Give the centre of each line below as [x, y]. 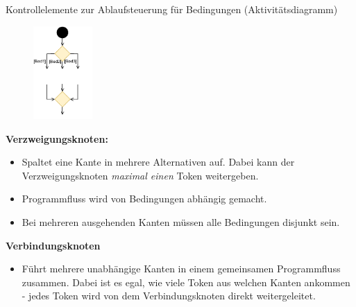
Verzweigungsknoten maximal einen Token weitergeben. [140, 175]
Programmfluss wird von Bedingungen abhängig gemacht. [144, 199]
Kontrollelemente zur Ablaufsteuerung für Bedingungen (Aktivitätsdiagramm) [172, 9]
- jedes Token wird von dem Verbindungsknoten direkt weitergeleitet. [169, 296]
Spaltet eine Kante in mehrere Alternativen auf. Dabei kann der [158, 162]
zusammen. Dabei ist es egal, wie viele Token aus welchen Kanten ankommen [186, 282]
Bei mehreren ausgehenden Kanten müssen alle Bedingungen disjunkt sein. [181, 221]
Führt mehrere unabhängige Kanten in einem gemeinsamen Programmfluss [181, 269]
